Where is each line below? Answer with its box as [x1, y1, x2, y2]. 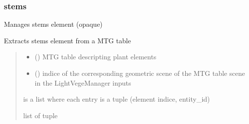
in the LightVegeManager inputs [35, 77, 131, 88]
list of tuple [23, 110, 58, 120]
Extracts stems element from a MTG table [4, 35, 131, 45]
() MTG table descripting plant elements [35, 52, 157, 62]
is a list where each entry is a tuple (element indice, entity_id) [23, 94, 210, 104]
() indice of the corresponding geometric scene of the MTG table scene [35, 68, 245, 78]
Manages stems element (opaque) [4, 19, 103, 29]
